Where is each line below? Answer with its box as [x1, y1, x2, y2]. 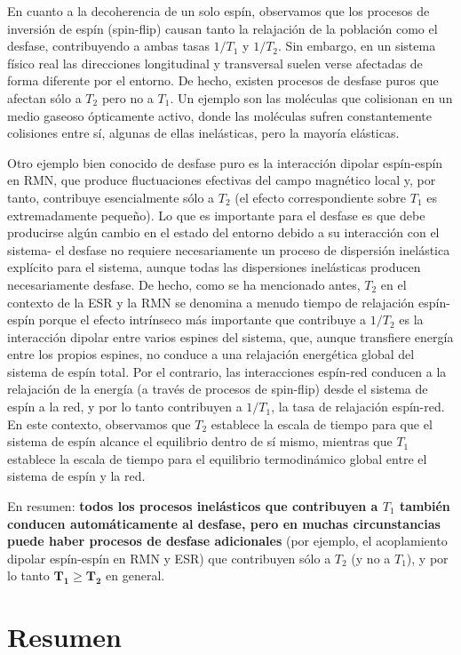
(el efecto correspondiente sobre [234, 188, 407, 206]
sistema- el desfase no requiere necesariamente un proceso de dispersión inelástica [7, 240, 450, 259]
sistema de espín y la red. [7, 467, 146, 485]
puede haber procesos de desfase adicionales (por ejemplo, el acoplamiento [7, 531, 448, 550]
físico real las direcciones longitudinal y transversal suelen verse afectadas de [7, 53, 423, 72]
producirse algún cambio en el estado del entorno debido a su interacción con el [7, 223, 440, 242]
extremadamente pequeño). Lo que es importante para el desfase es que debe [7, 205, 425, 224]
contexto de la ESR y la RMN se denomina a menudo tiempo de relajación [7, 292, 415, 311]
